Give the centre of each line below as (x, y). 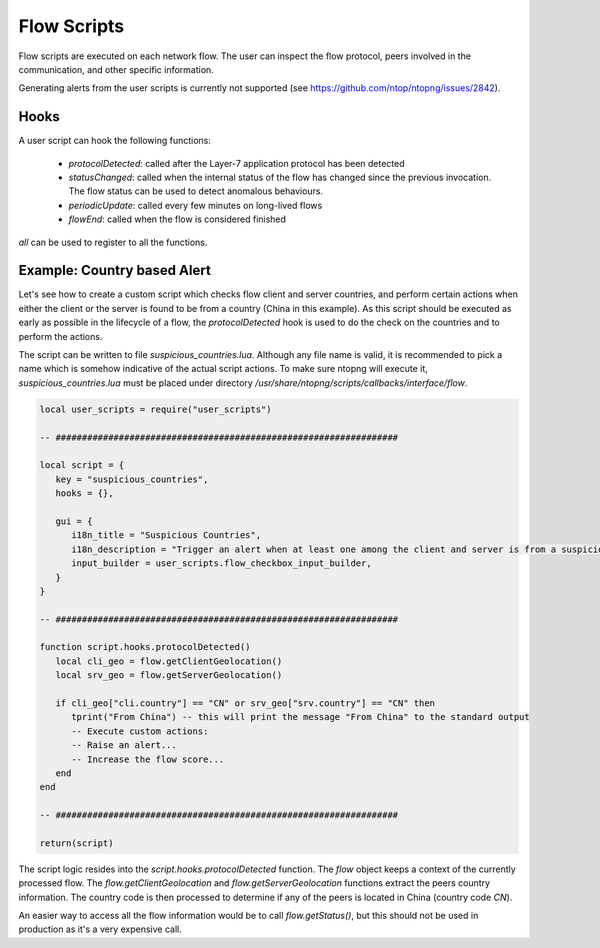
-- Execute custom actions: (140, 731)
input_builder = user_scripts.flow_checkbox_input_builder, (221, 563)
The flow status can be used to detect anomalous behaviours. (196, 191)
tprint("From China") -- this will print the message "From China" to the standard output (300, 717)
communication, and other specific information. (116, 69)
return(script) (76, 843)
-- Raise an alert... (124, 745)
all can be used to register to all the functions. (113, 242)
